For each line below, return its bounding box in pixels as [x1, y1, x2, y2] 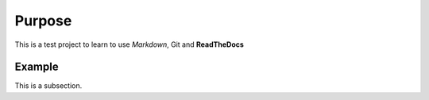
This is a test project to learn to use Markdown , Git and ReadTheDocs [14, 40, 244, 49]
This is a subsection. [14, 81, 83, 90]
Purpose [14, 12, 72, 29]
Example [14, 60, 59, 74]
